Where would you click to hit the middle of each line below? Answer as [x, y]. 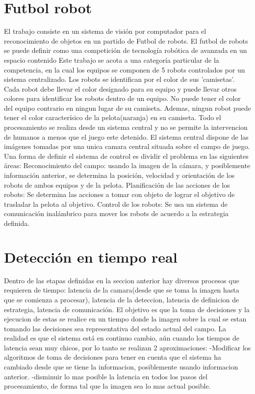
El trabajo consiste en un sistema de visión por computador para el [105, 31]
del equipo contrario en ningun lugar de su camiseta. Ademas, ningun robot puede [127, 108]
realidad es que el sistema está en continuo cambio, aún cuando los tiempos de [122, 338]
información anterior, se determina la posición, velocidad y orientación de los [119, 175]
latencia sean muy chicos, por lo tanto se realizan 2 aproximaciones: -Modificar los [127, 347]
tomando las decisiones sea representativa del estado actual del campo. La [115, 328]
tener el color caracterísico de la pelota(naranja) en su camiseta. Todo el [113, 117]
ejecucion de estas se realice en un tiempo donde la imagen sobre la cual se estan [125, 319]
